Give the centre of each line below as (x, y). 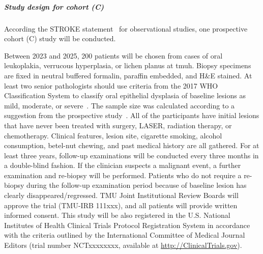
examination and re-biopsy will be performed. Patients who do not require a (123, 175)
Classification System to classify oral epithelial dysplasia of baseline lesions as (125, 95)
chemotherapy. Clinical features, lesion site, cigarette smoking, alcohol (113, 135)
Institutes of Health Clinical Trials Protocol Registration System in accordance (127, 225)
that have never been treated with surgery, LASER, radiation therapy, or (118, 125)
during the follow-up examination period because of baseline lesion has (137, 185)
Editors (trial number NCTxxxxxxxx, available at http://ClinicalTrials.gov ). (123, 245)
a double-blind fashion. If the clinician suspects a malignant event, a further (123, 165)
